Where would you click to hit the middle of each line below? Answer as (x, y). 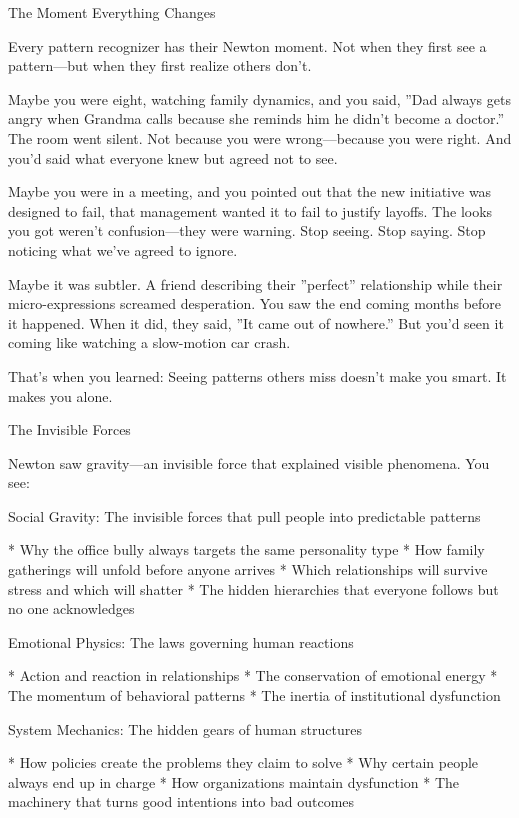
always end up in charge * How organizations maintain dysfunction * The (234, 781)
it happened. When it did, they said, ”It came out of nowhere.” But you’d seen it (256, 322)
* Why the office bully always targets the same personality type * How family (246, 549)
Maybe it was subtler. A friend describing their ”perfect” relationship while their (255, 283)
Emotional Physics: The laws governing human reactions (181, 641)
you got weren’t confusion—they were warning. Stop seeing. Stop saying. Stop (247, 230)
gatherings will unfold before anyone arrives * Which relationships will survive (248, 569)
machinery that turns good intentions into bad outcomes (181, 801)
